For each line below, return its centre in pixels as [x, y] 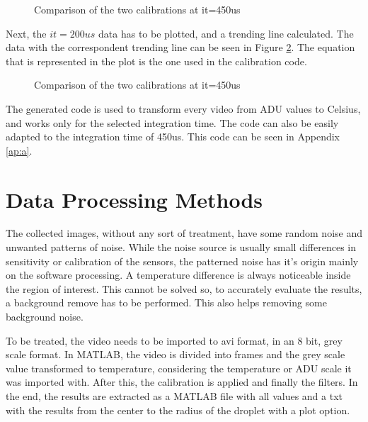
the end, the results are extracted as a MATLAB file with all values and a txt [174, 396]
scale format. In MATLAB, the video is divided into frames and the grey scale [176, 354]
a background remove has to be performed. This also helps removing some [166, 302]
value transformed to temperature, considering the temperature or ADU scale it [179, 368]
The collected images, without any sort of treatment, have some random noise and [184, 233]
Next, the [26, 33]
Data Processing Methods [134, 199]
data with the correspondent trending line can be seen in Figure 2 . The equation [180, 47]
